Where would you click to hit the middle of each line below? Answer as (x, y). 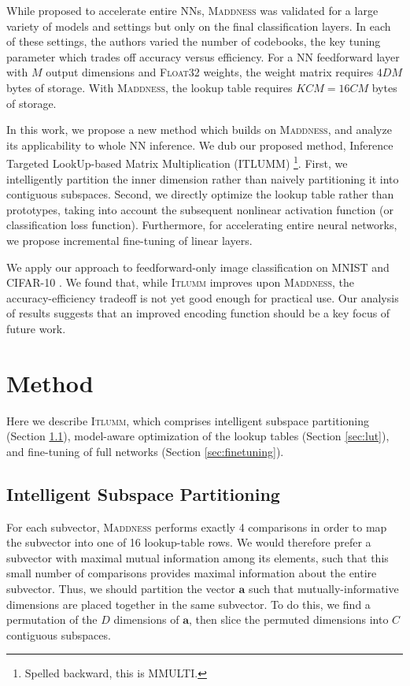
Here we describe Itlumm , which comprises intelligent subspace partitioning (188, 420)
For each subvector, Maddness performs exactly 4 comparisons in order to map (197, 527)
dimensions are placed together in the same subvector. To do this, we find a (188, 604)
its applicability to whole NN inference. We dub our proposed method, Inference (200, 145)
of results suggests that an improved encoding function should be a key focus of (198, 313)
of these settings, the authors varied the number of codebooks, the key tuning (194, 41)
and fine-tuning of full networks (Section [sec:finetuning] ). (145, 451)
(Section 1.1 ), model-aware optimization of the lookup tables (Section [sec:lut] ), (198, 436)
